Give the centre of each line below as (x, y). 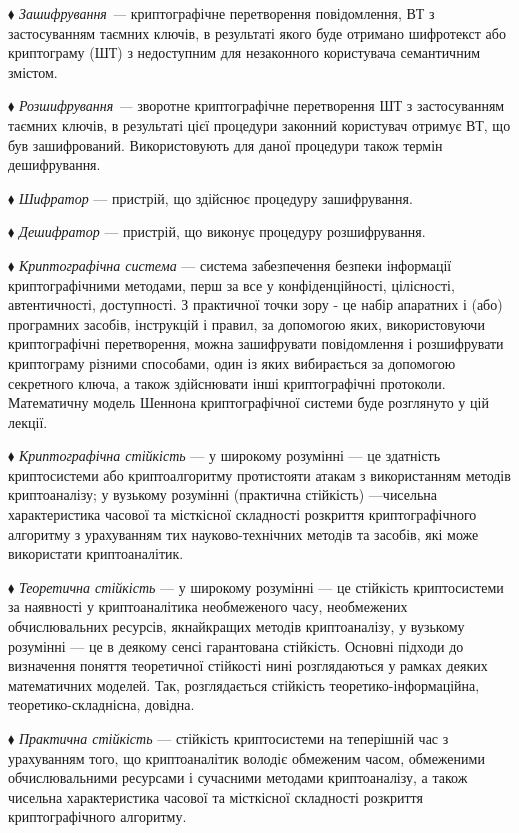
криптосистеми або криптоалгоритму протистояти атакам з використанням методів (259, 474)
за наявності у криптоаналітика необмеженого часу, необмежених (208, 606)
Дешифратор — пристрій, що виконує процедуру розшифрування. (222, 231)
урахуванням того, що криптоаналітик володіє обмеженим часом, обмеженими (246, 757)
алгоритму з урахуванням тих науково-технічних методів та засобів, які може (243, 533)
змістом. (33, 71)
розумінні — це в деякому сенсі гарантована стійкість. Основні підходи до (236, 645)
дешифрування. (54, 164)
